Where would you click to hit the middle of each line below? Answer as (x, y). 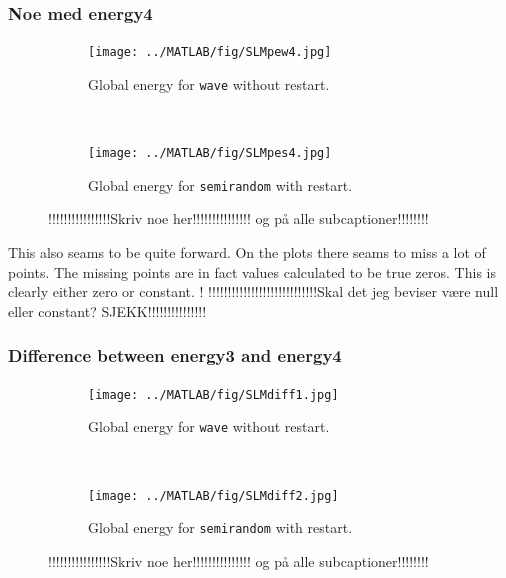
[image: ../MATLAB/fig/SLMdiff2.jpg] (213, 495)
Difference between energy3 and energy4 (175, 355)
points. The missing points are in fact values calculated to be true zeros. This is (252, 271)
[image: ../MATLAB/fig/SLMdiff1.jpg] (213, 394)
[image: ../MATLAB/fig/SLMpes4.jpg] (210, 153)
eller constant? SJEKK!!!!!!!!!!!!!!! (107, 310)
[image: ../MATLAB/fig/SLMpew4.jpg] (210, 52)
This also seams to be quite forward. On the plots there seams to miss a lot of (247, 252)
